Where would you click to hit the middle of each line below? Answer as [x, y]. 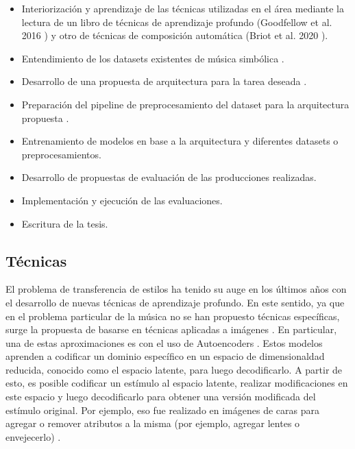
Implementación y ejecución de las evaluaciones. [122, 200]
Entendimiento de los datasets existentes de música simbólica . [153, 58]
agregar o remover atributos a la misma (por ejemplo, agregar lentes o [153, 423]
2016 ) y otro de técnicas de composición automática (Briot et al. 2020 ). [175, 35]
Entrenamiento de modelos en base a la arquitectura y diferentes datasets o [180, 141]
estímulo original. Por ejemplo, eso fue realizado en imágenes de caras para [162, 410]
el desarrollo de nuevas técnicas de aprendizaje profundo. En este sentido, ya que [175, 302]
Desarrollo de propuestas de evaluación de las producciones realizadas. [169, 177]
